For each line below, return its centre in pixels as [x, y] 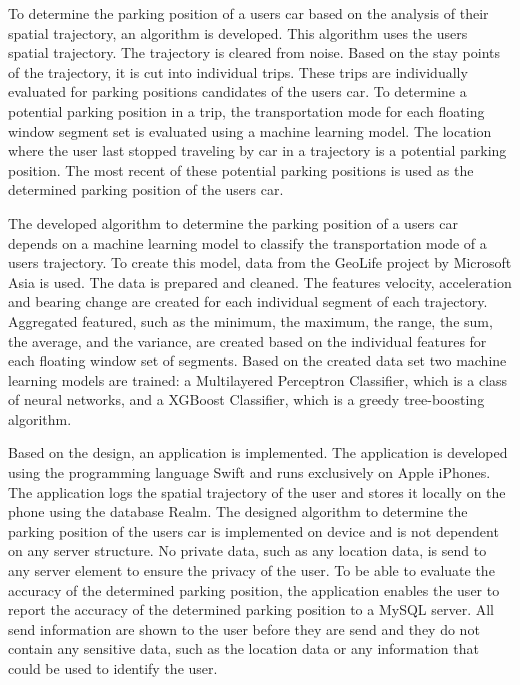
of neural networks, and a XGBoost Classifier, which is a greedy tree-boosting [246, 399]
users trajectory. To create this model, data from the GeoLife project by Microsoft [260, 262]
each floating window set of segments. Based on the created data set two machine [257, 360]
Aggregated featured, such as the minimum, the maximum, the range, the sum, [250, 320]
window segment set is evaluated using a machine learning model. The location [250, 130]
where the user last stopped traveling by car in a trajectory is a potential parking [257, 150]
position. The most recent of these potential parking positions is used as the [241, 169]
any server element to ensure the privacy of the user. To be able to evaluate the [251, 570]
